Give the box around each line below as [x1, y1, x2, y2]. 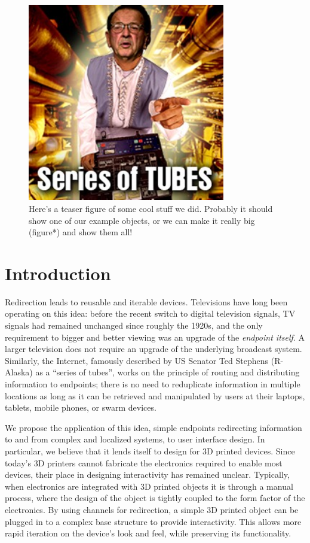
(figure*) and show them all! [29, 226, 133, 238]
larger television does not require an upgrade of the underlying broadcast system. [5, 342, 302, 355]
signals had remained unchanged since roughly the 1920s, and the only [5, 319, 263, 332]
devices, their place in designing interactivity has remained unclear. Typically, [5, 468, 290, 481]
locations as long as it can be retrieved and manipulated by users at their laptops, [5, 389, 305, 402]
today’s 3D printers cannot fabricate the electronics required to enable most [5, 456, 283, 469]
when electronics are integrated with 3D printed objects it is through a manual [5, 480, 293, 492]
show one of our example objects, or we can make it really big [29, 214, 255, 226]
